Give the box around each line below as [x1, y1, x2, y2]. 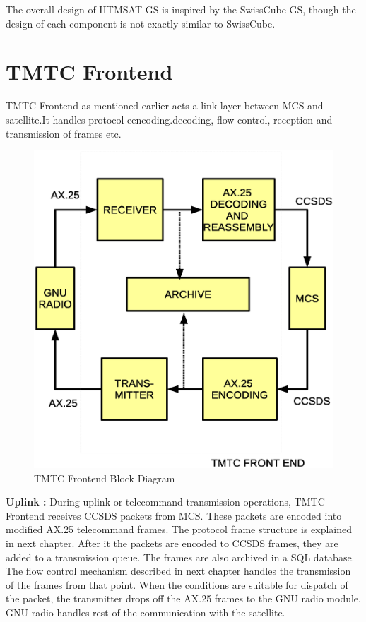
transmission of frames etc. [6, 126, 122, 140]
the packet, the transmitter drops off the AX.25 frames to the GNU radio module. [6, 591, 361, 606]
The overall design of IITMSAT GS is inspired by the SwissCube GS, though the [6, 2, 356, 16]
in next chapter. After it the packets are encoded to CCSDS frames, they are [6, 535, 338, 550]
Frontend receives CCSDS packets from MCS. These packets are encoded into [6, 508, 342, 522]
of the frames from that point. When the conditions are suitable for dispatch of [6, 577, 348, 592]
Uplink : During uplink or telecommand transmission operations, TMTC [6, 494, 325, 509]
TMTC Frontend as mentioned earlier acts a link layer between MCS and [6, 98, 324, 113]
